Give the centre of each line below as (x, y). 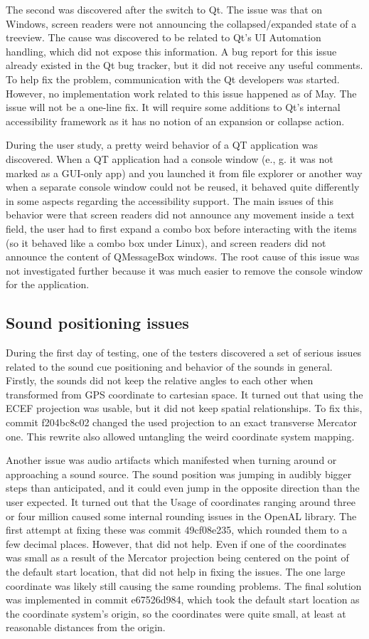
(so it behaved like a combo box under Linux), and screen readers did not (166, 242)
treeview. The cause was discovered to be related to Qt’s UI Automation (164, 37)
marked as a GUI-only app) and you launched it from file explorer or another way (184, 173)
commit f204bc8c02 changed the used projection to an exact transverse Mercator (181, 422)
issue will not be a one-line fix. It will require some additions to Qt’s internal (173, 107)
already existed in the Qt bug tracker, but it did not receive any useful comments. (184, 65)
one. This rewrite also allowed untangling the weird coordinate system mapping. (180, 436)
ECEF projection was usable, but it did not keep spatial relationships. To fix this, (184, 408)
